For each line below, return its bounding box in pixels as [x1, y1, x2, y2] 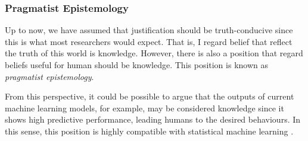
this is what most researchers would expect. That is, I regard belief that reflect [5, 35, 293, 47]
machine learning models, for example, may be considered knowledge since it [5, 101, 284, 114]
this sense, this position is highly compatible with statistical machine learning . [5, 124, 294, 137]
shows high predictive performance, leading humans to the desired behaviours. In [5, 113, 301, 126]
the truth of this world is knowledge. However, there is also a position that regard [5, 47, 303, 59]
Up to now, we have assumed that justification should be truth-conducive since [5, 24, 293, 36]
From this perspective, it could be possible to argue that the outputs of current [5, 90, 294, 102]
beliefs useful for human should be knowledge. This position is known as [5, 59, 268, 70]
